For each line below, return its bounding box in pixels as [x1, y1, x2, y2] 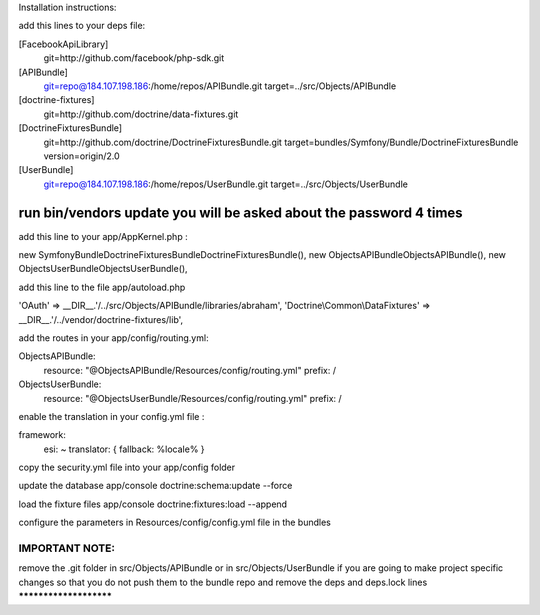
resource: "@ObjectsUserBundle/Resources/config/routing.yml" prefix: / [43, 392, 342, 404]
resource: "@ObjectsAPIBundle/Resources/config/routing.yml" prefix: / [43, 364, 337, 376]
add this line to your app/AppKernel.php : [18, 230, 189, 242]
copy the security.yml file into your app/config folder [18, 461, 236, 474]
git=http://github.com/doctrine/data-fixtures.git [43, 108, 239, 120]
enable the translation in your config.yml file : [18, 410, 205, 422]
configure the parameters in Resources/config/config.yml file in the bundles [18, 516, 332, 529]
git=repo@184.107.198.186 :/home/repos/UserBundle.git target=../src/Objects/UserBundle [43, 178, 409, 190]
